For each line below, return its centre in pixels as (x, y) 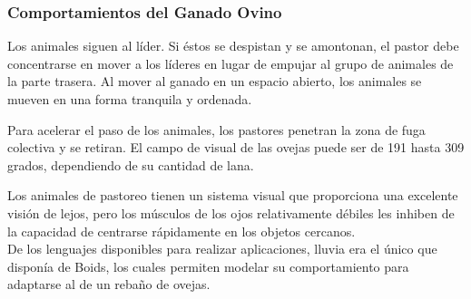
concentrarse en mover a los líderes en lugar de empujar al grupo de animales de (231, 63)
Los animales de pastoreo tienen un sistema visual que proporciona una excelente (233, 195)
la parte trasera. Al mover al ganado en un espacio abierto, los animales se (215, 81)
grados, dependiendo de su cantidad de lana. (131, 164)
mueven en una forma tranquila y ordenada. (130, 99)
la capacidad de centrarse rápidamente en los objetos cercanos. (182, 231)
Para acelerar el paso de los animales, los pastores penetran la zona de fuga (216, 129)
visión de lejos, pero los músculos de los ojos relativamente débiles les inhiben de (231, 212)
